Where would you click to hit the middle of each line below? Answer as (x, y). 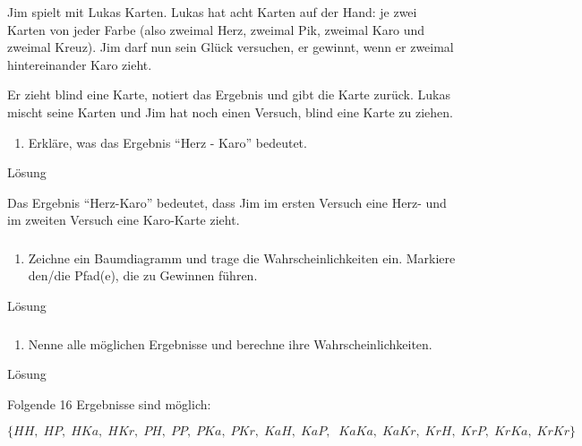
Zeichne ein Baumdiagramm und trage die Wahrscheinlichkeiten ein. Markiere (242, 257)
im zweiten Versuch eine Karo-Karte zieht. (124, 220)
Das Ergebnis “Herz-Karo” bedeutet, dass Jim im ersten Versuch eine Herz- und (227, 202)
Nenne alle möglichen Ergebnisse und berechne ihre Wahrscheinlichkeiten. (230, 343)
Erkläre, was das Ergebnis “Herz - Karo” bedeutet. (167, 142)
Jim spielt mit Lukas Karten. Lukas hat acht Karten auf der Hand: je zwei (212, 12)
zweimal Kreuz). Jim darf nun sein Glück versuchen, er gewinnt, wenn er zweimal (231, 47)
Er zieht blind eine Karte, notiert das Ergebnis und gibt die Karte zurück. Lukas (229, 94)
